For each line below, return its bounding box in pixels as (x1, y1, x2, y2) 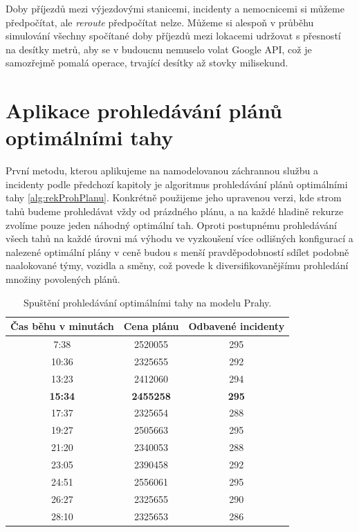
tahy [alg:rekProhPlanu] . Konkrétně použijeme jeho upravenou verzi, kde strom (6, 190, 342, 205)
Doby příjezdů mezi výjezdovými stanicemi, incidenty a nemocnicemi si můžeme (6, 1, 344, 15)
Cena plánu (123, 319, 179, 333)
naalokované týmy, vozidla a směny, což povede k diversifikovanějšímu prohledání (6, 258, 349, 273)
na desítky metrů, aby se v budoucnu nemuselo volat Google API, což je (6, 42, 312, 56)
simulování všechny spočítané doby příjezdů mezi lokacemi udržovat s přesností (6, 28, 341, 43)
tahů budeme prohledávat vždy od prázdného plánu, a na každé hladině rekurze (6, 204, 344, 219)
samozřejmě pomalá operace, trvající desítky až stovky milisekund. (6, 55, 288, 70)
